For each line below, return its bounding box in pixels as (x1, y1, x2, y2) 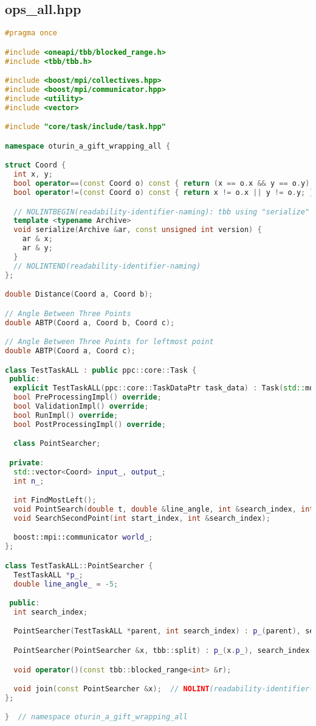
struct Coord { (5, 161, 66, 170)
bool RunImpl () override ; (13, 411, 118, 420)
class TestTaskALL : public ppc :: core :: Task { (5, 365, 197, 375)
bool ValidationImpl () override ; (13, 402, 149, 411)
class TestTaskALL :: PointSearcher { (5, 561, 153, 570)
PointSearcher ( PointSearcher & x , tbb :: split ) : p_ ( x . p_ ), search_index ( (13, 646, 314, 655)
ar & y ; (22, 244, 53, 253)
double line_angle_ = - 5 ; (13, 579, 118, 588)
